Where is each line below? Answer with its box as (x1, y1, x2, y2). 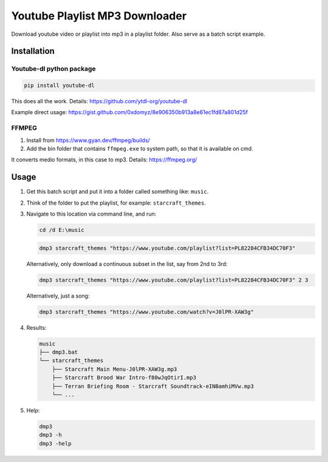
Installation (11, 46, 55, 56)
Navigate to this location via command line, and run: (26, 210, 157, 218)
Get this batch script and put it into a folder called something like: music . (26, 188, 209, 195)
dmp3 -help (39, 440, 72, 447)
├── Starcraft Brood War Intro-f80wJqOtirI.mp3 (52, 374, 197, 381)
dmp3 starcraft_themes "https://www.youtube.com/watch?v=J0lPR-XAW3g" (39, 308, 255, 315)
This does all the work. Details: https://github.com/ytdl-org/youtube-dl (11, 98, 188, 105)
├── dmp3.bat (39, 348, 78, 355)
